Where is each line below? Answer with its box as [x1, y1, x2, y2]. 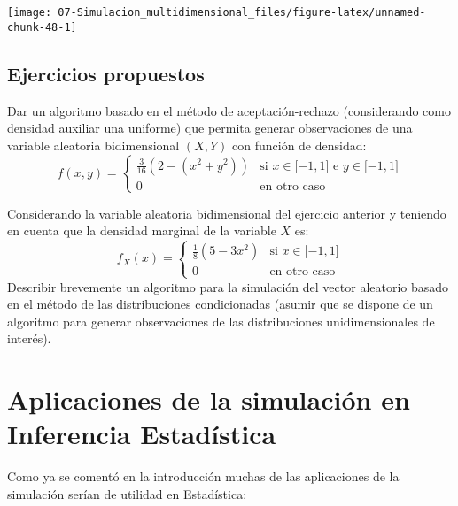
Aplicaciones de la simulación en [7, 381, 410, 418]
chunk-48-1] [7, 20, 77, 34]
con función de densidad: [232, 135, 367, 154]
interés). [7, 329, 51, 348]
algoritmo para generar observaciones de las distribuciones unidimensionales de [7, 311, 435, 330]
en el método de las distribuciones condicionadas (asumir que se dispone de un [7, 295, 433, 313]
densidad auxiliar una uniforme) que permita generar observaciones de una [7, 119, 413, 137]
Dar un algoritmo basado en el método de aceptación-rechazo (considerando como [7, 101, 451, 119]
